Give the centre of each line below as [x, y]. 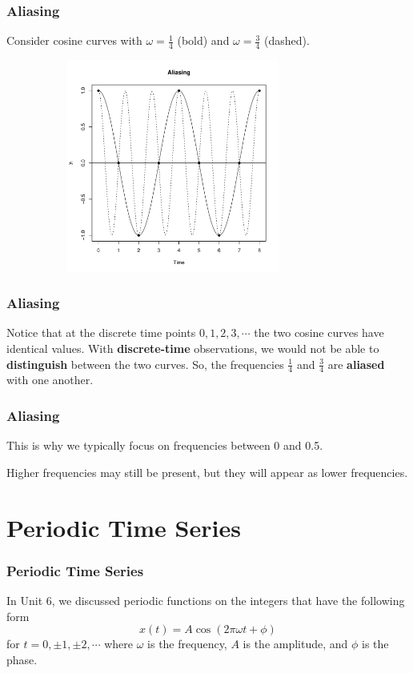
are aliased [356, 364]
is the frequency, [187, 644]
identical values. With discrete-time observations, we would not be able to [193, 349]
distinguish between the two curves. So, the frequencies [145, 364]
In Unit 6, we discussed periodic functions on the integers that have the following [206, 601]
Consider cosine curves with [74, 40]
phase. [22, 659]
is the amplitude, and [295, 644]
